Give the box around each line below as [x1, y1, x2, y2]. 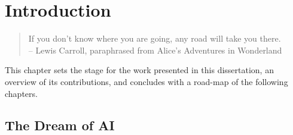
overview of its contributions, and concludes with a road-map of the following [5, 75, 288, 87]
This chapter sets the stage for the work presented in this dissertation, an [5, 64, 274, 76]
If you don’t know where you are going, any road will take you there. [28, 32, 281, 45]
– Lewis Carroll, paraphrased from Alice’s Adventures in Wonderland [28, 43, 282, 56]
